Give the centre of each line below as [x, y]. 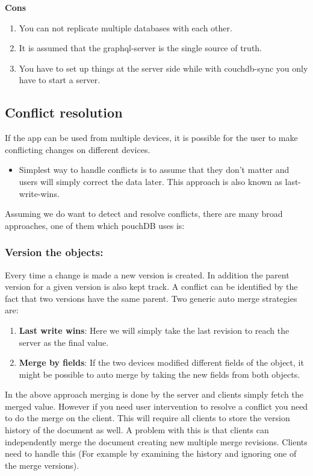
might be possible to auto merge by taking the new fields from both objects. [160, 374]
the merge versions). [42, 465]
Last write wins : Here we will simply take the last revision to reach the [154, 330]
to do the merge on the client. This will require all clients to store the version [147, 418]
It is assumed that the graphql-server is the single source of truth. [141, 48]
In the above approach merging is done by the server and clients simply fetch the [154, 394]
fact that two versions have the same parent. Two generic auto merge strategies [151, 298]
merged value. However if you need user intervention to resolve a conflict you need [156, 406]
